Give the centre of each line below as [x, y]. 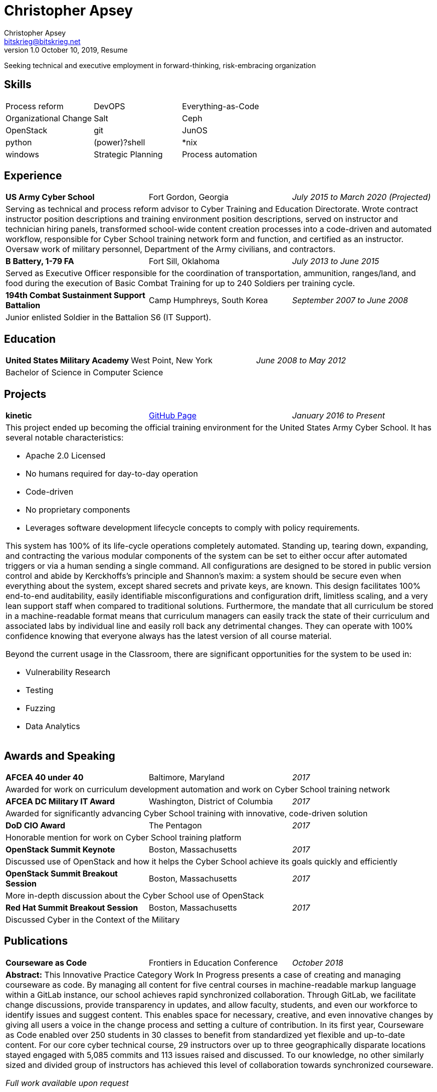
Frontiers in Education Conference [213, 962]
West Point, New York [172, 361]
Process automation [220, 154]
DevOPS [110, 106]
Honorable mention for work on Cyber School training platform [124, 837]
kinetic [19, 416]
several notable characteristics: [65, 438]
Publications [36, 941]
